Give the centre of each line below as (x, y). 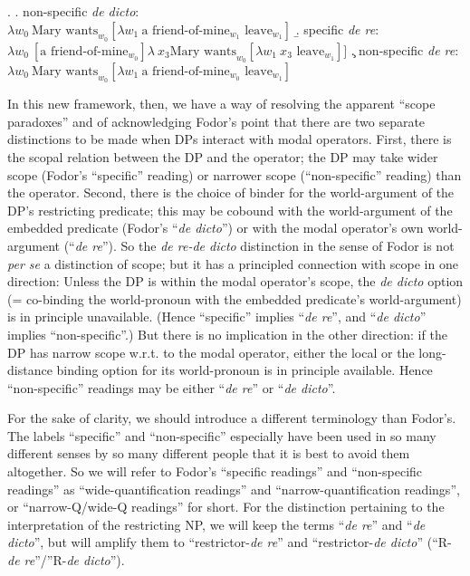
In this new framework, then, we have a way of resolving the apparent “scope (221, 104)
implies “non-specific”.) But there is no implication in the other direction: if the (227, 334)
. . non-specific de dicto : (73, 11)
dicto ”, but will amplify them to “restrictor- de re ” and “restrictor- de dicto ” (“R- (230, 542)
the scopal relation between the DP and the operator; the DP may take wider (223, 156)
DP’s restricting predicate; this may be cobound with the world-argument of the (230, 210)
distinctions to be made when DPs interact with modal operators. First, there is (230, 139)
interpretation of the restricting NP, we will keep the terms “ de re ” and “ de (216, 524)
